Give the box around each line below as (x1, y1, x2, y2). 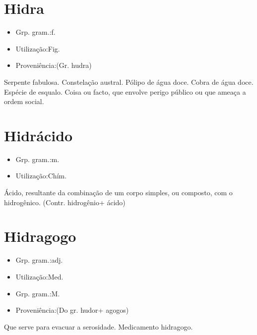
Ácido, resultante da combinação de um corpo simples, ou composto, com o (4, 187, 233, 197)
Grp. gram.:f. (15, 27, 56, 37)
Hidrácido (4, 125, 73, 145)
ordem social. (4, 96, 44, 107)
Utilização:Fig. (15, 43, 60, 54)
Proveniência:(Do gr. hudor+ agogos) (15, 305, 129, 315)
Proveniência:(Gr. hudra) (15, 60, 92, 70)
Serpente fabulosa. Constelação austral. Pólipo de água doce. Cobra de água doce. (4, 76, 254, 87)
